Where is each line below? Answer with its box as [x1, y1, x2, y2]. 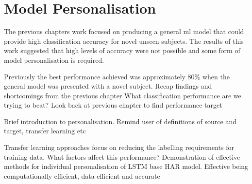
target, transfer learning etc [4, 126, 86, 136]
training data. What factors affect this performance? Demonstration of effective [4, 151, 240, 162]
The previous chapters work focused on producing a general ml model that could [4, 26, 244, 37]
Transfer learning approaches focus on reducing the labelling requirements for [4, 142, 234, 152]
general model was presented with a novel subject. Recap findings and [4, 81, 212, 91]
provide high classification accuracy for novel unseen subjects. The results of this [4, 36, 244, 46]
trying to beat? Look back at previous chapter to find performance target [4, 100, 222, 110]
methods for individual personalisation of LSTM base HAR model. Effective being [4, 161, 249, 171]
